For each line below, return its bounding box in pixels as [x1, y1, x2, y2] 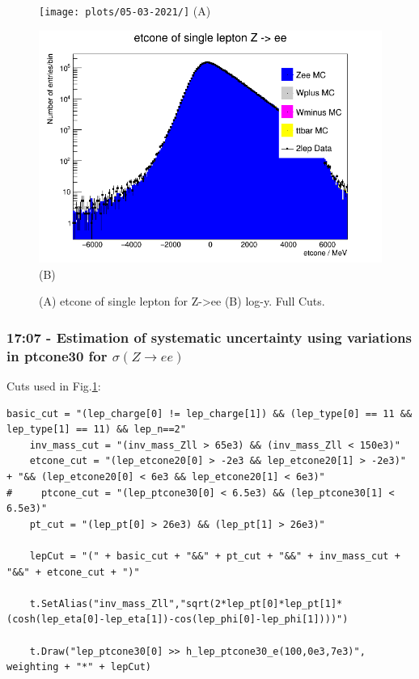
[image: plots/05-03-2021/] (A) [39, 2, 211, 19]
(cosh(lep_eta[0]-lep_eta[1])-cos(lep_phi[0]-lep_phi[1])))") [6, 614, 349, 626]
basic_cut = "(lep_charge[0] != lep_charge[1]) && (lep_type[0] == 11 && [6, 407, 413, 420]
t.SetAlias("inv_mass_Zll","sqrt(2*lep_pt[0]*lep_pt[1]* [29, 597, 343, 609]
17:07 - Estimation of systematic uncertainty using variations [6, 327, 412, 347]
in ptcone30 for [6, 345, 108, 365]
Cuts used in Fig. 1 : [6, 377, 101, 394]
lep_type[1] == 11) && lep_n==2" [6, 424, 186, 436]
